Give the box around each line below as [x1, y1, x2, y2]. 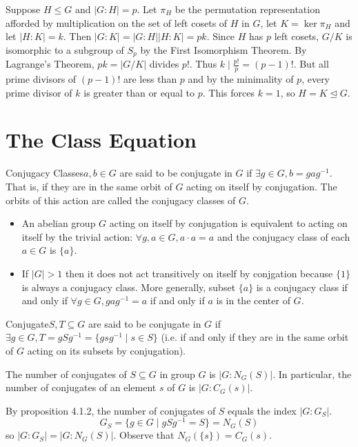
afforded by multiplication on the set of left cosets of [6, 15, 228, 30]
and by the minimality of [188, 72, 294, 86]
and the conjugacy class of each [217, 229, 350, 244]
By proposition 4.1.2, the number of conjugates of [6, 403, 216, 417]
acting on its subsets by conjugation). [27, 343, 186, 357]
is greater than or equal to [83, 85, 195, 99]
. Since [206, 29, 235, 43]
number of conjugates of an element [6, 380, 157, 395]
